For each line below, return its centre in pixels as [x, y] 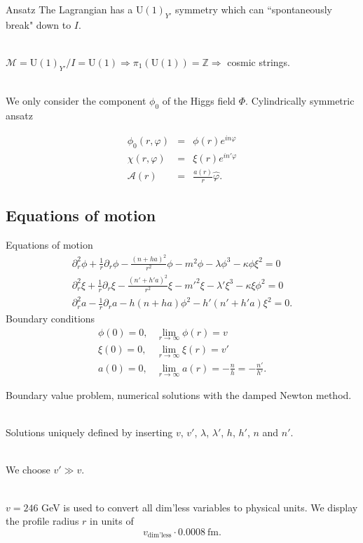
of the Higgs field [199, 101]
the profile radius [42, 521]
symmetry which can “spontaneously [254, 9]
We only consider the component [76, 101]
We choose [28, 470]
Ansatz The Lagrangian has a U [75, 9]
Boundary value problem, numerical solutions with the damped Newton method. [179, 395]
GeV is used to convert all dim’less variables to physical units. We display [200, 507]
